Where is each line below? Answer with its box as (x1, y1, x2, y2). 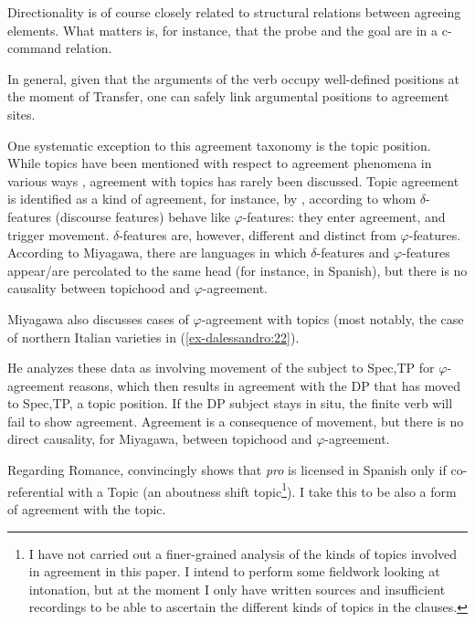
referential (7, 481, 64, 501)
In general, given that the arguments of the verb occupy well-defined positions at (7, 69, 460, 88)
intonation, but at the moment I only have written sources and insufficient (28, 579, 446, 598)
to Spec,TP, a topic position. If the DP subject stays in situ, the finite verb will (7, 394, 453, 413)
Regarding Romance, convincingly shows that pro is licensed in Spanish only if (7, 460, 447, 480)
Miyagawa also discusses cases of (7, 309, 189, 328)
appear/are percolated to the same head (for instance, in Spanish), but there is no (7, 260, 468, 279)
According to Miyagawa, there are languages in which (7, 243, 307, 262)
